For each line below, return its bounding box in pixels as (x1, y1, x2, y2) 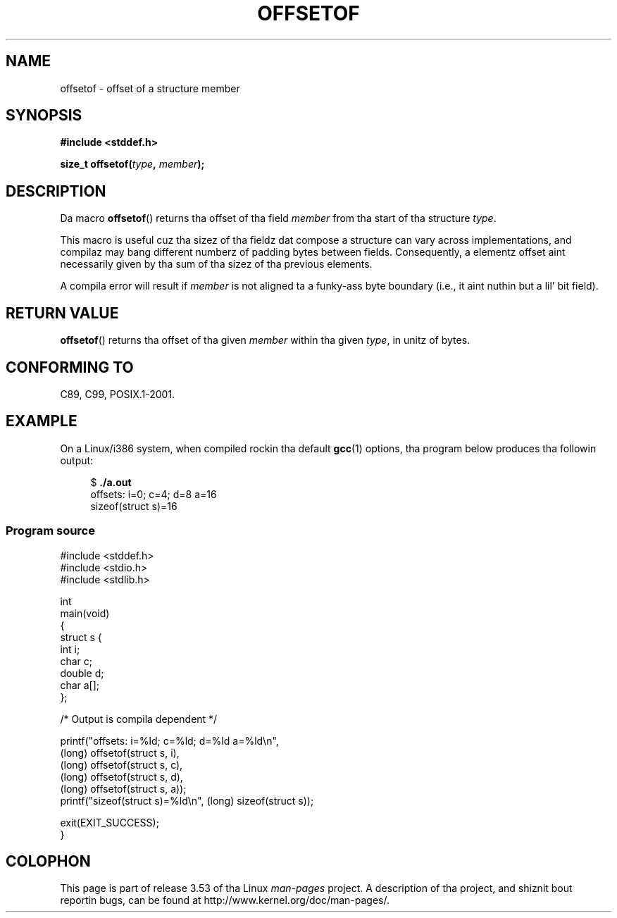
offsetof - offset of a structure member (60, 82, 240, 94)
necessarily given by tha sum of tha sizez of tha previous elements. (60, 258, 373, 271)
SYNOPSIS (6, 106, 82, 125)
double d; (60, 666, 104, 679)
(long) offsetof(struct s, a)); (60, 782, 187, 795)
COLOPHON (6, 852, 91, 870)
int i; (60, 643, 80, 655)
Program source (6, 523, 95, 538)
